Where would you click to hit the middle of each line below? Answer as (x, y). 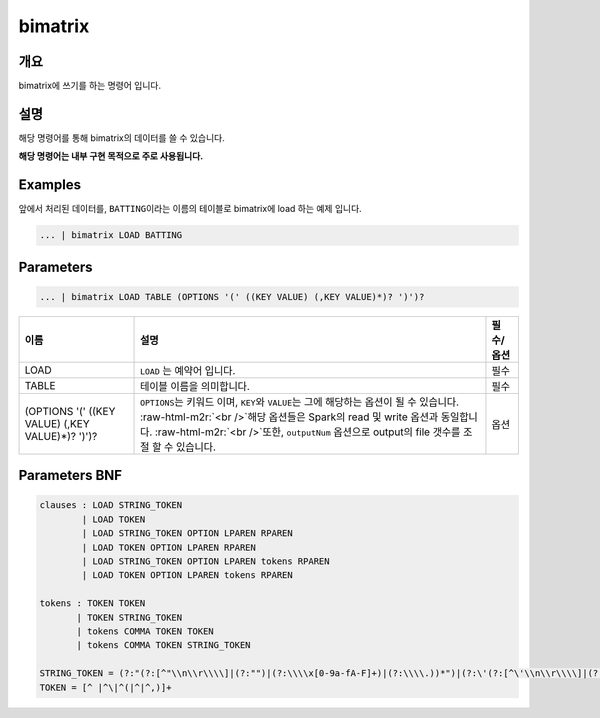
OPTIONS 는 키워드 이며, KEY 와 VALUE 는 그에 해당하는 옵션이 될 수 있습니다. (300, 402)
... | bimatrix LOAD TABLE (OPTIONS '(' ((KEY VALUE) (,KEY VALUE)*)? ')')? (232, 296)
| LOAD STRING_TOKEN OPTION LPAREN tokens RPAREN (205, 561)
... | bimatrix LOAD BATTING (111, 235)
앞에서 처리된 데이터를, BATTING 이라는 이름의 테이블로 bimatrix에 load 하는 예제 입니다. (190, 209)
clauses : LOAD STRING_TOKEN (111, 505)
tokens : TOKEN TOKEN (92, 603)
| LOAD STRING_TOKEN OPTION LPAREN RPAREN (187, 533)
